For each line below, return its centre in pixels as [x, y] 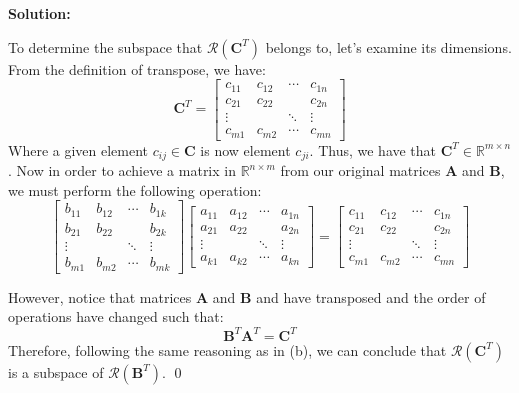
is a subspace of [56, 371]
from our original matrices [360, 170]
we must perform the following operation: [135, 189]
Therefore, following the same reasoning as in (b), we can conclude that [227, 349]
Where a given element [78, 149]
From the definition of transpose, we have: [137, 68]
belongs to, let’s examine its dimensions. [388, 46]
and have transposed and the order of [371, 296]
